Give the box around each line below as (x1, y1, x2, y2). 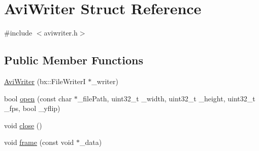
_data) (80, 137, 102, 147)
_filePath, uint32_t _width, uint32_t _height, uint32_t (77, 93, 255, 103)
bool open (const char (4, 93, 72, 103)
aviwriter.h (44, 27, 78, 38)
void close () (4, 120, 42, 130)
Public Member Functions (4, 52, 143, 68)
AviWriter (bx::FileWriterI (4, 75, 86, 86)
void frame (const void (4, 137, 74, 147)
